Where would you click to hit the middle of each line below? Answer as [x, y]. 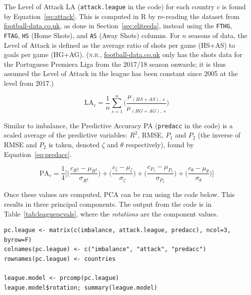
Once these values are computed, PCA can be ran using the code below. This [119, 194]
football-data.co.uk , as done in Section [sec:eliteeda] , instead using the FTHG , [118, 26]
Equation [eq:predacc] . [38, 154]
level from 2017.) [29, 83]
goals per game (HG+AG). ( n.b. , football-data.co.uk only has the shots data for [123, 54]
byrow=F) [18, 240]
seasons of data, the [218, 35]
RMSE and [20, 145]
